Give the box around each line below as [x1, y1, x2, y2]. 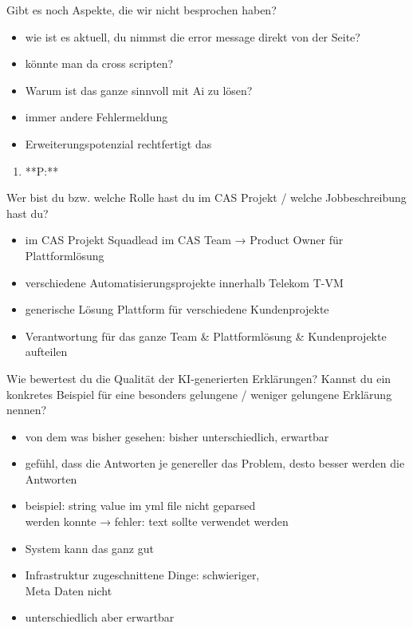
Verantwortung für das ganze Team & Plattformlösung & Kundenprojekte [25, 327, 387, 344]
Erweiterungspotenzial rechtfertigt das [25, 135, 212, 152]
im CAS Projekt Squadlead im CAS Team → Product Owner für [25, 231, 344, 248]
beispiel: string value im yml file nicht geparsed [25, 497, 256, 514]
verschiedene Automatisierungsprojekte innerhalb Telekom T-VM [25, 274, 344, 290]
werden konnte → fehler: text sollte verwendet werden [25, 513, 289, 530]
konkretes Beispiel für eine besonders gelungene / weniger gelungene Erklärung [6, 385, 392, 402]
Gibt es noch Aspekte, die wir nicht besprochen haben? [6, 2, 277, 18]
